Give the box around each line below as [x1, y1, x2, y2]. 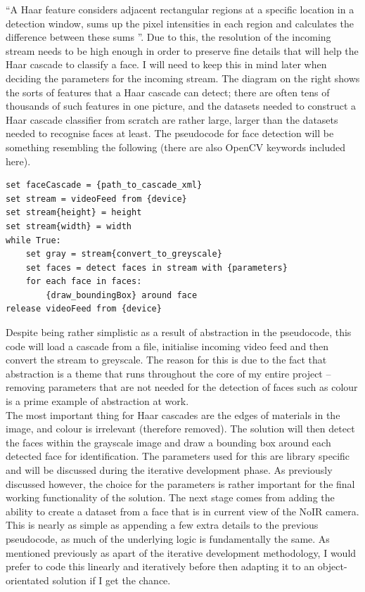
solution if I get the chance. [52, 572, 171, 587]
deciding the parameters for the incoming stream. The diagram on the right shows [6, 70, 360, 85]
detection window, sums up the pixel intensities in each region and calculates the [6, 15, 354, 30]
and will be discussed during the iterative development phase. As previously [6, 463, 333, 477]
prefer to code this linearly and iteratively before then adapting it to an [6, 559, 314, 574]
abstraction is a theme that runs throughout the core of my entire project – [6, 366, 331, 380]
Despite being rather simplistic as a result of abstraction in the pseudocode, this [6, 325, 352, 340]
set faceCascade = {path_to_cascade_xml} [6, 180, 203, 191]
